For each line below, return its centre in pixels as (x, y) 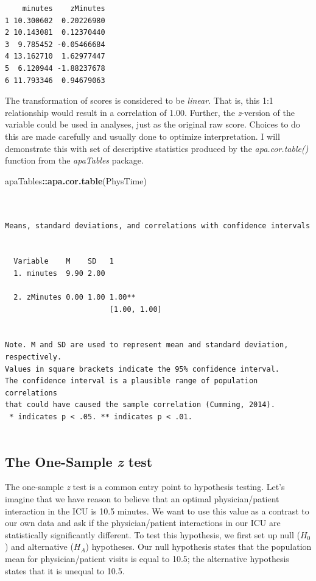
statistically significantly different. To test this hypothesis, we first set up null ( (153, 534)
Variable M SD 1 (64, 262)
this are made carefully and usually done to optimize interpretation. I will (142, 136)
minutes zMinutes (64, 9)
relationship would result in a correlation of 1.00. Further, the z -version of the (150, 112)
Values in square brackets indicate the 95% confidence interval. (142, 369)
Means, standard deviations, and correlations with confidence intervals (158, 226)
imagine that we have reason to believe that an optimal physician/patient (142, 498)
